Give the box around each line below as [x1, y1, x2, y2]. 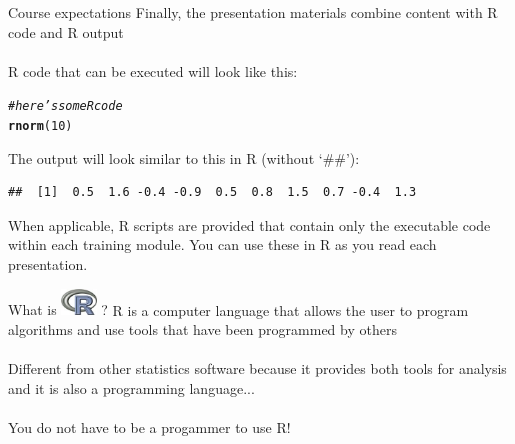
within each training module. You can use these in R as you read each [8, 234, 437, 255]
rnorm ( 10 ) [8, 119, 73, 134]
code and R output [8, 21, 124, 42]
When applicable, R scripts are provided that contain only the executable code [8, 214, 491, 235]
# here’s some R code [8, 99, 123, 114]
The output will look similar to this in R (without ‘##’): [8, 147, 360, 168]
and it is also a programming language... [8, 377, 255, 398]
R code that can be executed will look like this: [8, 60, 298, 81]
